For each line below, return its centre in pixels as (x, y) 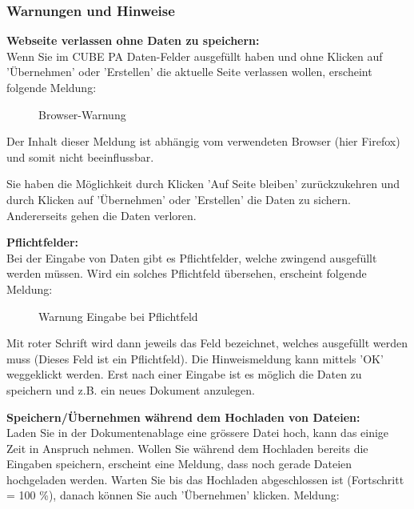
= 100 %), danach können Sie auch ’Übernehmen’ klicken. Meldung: (173, 495)
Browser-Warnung (82, 114)
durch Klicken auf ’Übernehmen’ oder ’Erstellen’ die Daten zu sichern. (179, 199)
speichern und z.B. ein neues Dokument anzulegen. (131, 389)
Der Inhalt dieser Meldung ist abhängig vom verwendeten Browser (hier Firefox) (203, 141)
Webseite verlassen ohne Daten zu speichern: (133, 40)
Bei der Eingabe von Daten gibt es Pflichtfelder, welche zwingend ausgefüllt (192, 257)
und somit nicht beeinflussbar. (80, 156)
